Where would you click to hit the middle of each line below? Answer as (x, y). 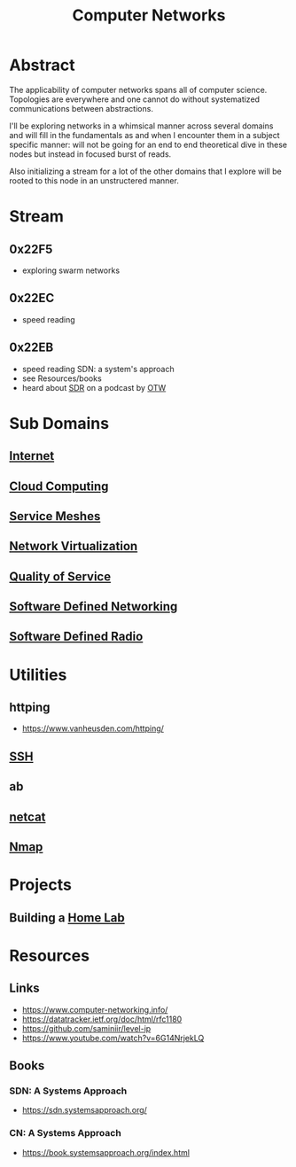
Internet (32, 456)
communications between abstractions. (81, 108)
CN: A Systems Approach (65, 1133)
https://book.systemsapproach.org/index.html (106, 1152)
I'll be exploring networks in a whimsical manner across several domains (141, 126)
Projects (41, 885)
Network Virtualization (74, 546)
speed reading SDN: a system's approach (98, 369)
